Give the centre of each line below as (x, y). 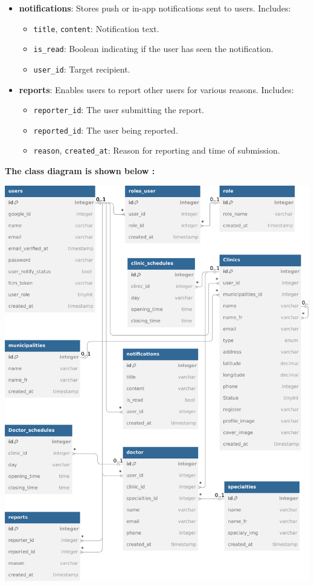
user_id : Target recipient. (82, 69)
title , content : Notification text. (96, 28)
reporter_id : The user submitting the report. (119, 110)
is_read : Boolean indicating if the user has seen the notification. (153, 49)
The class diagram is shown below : (80, 171)
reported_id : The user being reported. (106, 130)
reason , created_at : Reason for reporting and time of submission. (157, 150)
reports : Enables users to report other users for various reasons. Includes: (156, 89)
